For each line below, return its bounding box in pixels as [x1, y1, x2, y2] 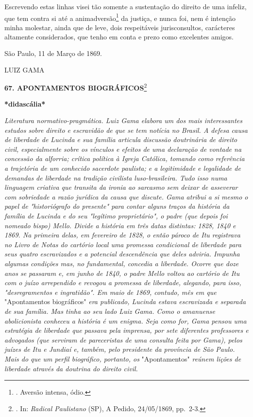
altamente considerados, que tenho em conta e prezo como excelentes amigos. [4, 32, 234, 42]
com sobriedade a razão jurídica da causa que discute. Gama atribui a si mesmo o [4, 191, 248, 201]
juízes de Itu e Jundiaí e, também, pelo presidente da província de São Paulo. [4, 344, 235, 354]
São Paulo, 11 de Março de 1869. [4, 48, 102, 58]
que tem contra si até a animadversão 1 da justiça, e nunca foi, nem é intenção [4, 11, 236, 23]
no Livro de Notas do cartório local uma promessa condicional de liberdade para [4, 239, 241, 249]
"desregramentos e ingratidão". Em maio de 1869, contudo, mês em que [4, 287, 217, 297]
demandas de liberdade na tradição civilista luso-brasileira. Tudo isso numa [4, 172, 227, 182]
